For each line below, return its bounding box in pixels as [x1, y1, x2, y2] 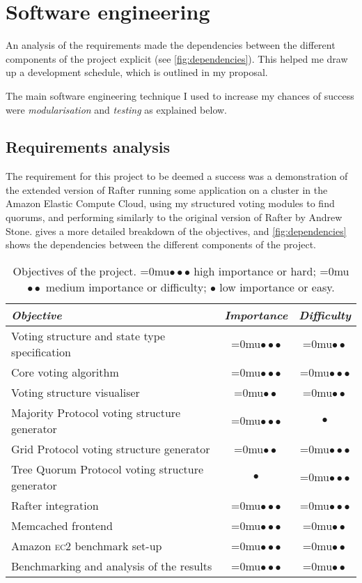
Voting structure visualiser [11, 384, 140, 400]
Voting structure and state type [11, 327, 166, 344]
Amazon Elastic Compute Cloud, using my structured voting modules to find [6, 196, 335, 211]
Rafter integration [11, 497, 99, 513]
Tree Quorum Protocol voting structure [11, 460, 204, 477]
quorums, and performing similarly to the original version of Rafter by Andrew [6, 210, 343, 225]
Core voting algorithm [11, 363, 119, 380]
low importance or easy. [219, 278, 335, 295]
